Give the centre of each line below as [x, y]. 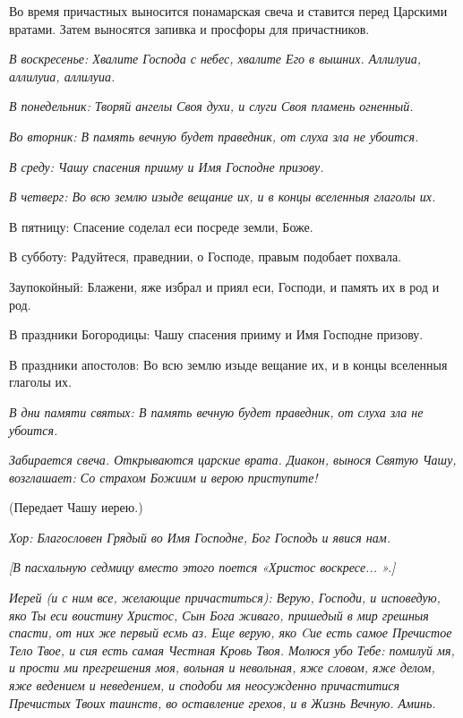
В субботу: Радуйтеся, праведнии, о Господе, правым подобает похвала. [206, 256]
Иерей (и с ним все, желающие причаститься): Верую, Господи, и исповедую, [225, 598]
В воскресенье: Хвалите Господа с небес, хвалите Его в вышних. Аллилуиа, [215, 59]
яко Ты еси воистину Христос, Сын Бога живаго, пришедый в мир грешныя [219, 615]
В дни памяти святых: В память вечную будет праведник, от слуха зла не [216, 411]
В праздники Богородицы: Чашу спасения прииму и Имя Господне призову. [216, 334]
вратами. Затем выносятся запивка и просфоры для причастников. [189, 28]
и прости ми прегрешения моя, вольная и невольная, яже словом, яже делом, [222, 667]
